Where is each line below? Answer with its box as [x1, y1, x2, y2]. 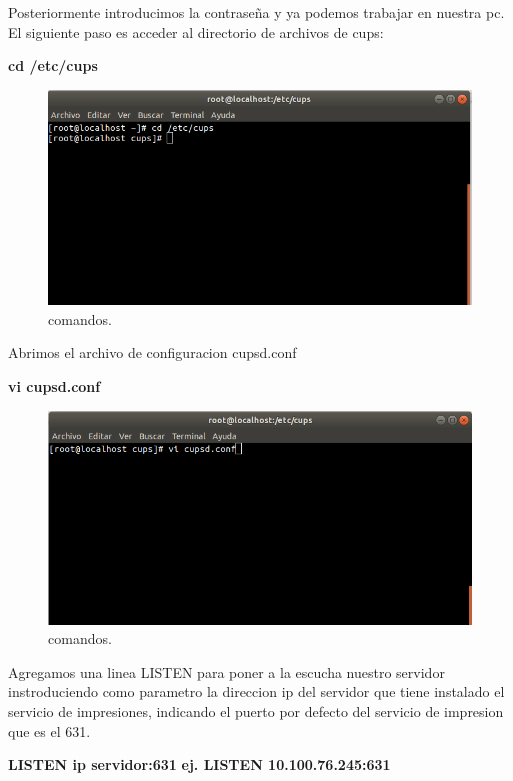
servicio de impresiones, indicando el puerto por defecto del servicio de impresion [8, 701, 504, 721]
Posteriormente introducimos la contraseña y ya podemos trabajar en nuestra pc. [8, 2, 505, 22]
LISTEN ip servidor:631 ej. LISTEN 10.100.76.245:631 [8, 754, 391, 775]
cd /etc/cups [8, 55, 98, 76]
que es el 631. [8, 720, 91, 741]
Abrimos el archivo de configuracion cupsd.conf [8, 342, 297, 363]
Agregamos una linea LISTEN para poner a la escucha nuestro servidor [8, 661, 445, 682]
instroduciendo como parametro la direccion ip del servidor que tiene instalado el [8, 681, 505, 702]
